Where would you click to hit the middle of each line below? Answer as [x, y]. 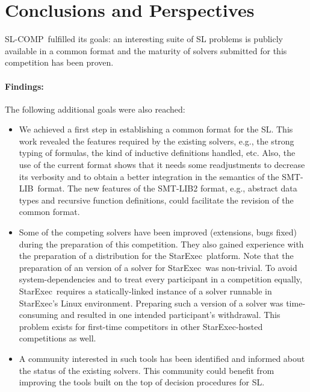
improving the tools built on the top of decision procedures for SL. [142, 382]
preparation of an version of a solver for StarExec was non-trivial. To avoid [158, 267]
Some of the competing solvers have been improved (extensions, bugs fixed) [158, 232]
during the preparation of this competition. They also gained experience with [161, 244]
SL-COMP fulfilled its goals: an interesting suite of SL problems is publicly [144, 39]
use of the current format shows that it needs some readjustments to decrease [162, 165]
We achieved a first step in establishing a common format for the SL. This [156, 129]
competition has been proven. [59, 62]
